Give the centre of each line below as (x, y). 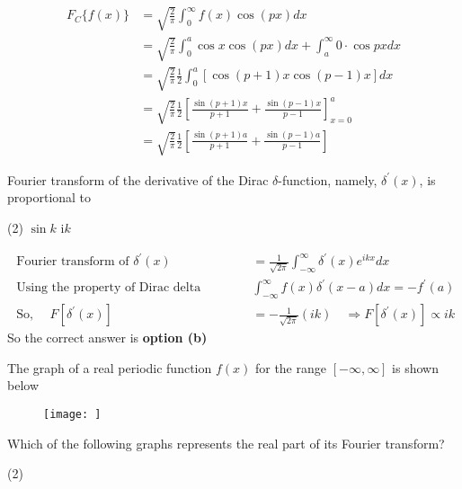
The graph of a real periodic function (110, 367)
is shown (415, 367)
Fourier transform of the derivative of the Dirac (138, 179)
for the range (290, 367)
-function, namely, (328, 179)
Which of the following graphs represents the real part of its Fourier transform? (226, 443)
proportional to (49, 197)
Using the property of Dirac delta (109, 288)
